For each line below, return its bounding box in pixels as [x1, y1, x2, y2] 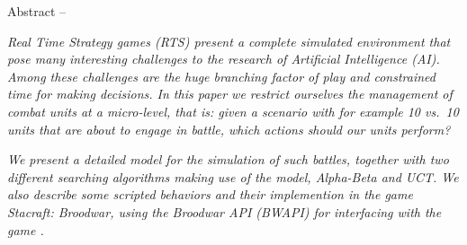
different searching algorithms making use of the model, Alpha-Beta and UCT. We [7, 167, 459, 186]
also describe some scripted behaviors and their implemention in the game [7, 185, 413, 204]
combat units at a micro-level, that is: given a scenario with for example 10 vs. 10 [7, 101, 459, 120]
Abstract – [7, 2, 67, 20]
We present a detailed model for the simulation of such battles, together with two [7, 150, 449, 169]
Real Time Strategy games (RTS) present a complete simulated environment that [7, 31, 451, 50]
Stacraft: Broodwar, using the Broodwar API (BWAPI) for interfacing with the [7, 202, 442, 221]
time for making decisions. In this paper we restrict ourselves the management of [7, 84, 453, 103]
